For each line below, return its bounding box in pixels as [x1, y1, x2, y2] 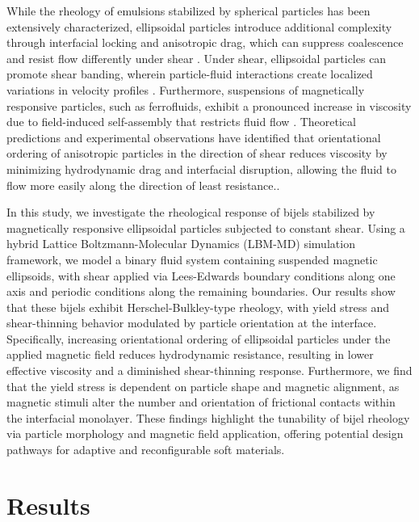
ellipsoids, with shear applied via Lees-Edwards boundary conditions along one [6, 267, 396, 284]
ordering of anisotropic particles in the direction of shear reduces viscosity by [6, 145, 388, 162]
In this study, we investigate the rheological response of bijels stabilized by [6, 204, 375, 221]
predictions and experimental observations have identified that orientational [6, 128, 381, 145]
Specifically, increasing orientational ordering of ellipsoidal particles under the [6, 330, 391, 347]
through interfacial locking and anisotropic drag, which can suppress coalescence [6, 34, 404, 51]
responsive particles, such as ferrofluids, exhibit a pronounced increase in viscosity [6, 97, 412, 114]
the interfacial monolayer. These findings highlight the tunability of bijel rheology [6, 409, 410, 426]
